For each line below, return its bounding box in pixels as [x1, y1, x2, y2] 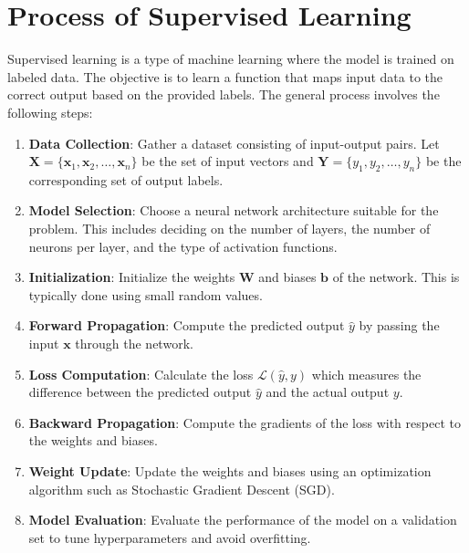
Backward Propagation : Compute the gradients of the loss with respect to [28, 412, 461, 432]
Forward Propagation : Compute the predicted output [28, 316, 345, 335]
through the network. [75, 334, 193, 353]
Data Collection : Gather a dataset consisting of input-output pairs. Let [28, 133, 440, 152]
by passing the [359, 316, 440, 335]
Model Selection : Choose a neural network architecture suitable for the [28, 201, 439, 220]
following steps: [7, 102, 93, 121]
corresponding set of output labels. [28, 170, 224, 189]
